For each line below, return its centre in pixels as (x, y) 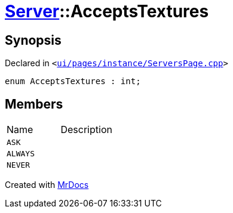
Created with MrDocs (47, 185)
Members (34, 104)
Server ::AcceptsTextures (107, 11)
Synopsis (33, 40)
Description (86, 130)
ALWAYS (21, 154)
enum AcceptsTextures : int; (73, 81)
